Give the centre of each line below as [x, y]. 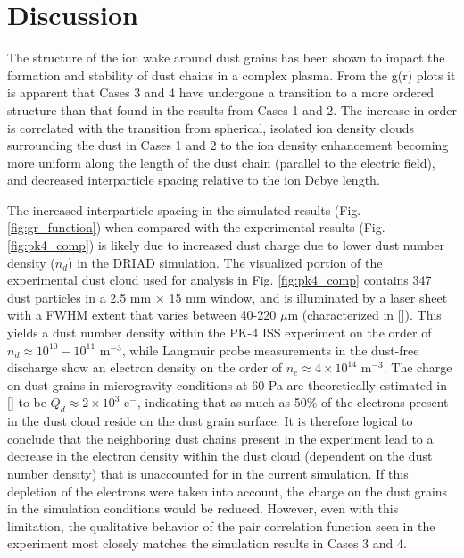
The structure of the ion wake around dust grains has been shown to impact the [226, 58]
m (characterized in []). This [365, 315]
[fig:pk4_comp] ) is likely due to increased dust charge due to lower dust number [226, 245]
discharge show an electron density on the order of [145, 367]
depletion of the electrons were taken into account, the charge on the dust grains [228, 491]
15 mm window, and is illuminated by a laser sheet [308, 297]
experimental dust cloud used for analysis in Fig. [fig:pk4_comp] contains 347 [220, 280]
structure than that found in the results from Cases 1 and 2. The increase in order [232, 109]
